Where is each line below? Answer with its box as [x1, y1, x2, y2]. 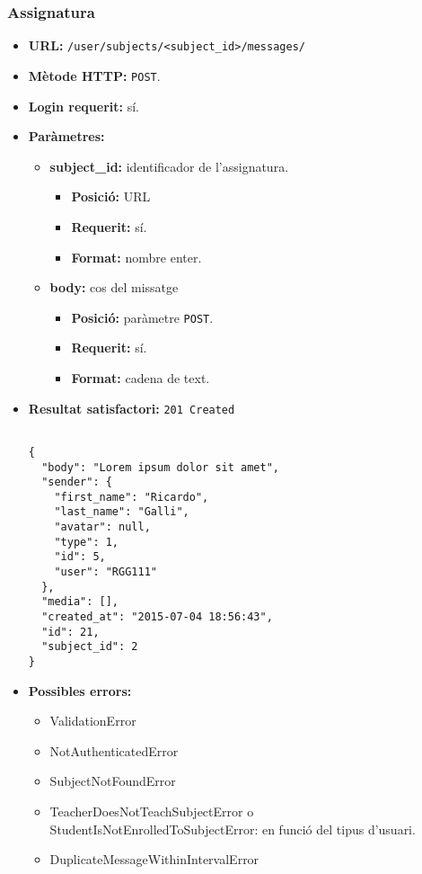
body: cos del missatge [49, 278, 179, 297]
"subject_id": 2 [41, 640, 138, 654]
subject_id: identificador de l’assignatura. [49, 156, 289, 175]
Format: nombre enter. [71, 247, 202, 266]
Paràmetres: [28, 127, 105, 146]
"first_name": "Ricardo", [54, 490, 209, 504]
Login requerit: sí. [28, 96, 139, 115]
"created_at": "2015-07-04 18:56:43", [41, 611, 273, 624]
